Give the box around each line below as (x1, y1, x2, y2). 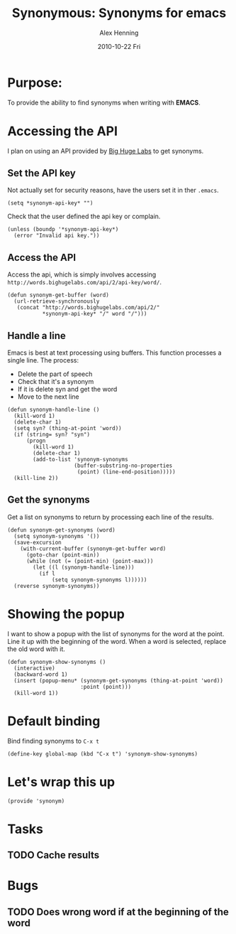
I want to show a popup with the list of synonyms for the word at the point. (7, 629, 225, 638)
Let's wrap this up (7, 773, 116, 790)
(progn (26, 437, 46, 445)
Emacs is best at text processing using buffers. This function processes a (7, 348, 222, 357)
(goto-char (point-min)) (26, 551, 100, 559)
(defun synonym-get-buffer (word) (7, 291, 110, 299)
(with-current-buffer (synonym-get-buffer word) (20, 545, 167, 552)
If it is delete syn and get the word (17, 385, 118, 394)
